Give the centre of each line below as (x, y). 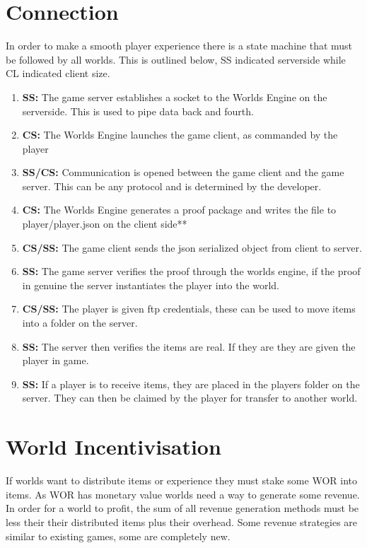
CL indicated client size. (58, 73)
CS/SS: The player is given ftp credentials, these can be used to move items (189, 309)
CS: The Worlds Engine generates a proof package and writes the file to (179, 210)
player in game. (56, 360)
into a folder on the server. (80, 323)
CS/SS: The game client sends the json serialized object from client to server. (192, 247)
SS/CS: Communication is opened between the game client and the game (183, 172)
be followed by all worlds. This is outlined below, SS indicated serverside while (176, 59)
